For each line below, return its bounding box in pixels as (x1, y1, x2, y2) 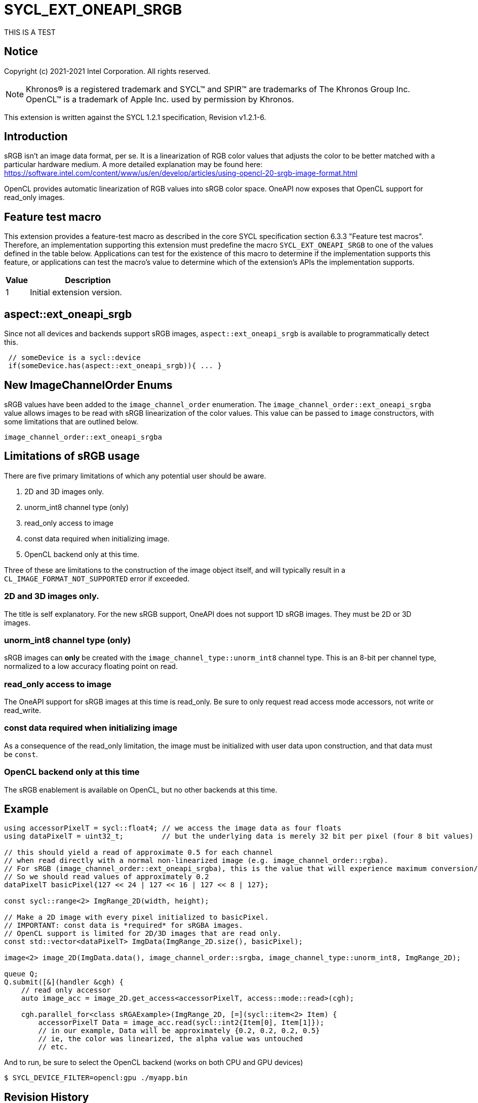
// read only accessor (21, 986, 111, 995)
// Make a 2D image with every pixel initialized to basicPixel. (4, 913, 269, 922)
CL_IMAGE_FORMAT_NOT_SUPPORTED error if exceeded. (4, 574, 190, 583)
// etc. (38, 1043, 68, 1051)
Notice (4, 45, 38, 58)
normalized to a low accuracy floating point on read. (4, 662, 178, 671)
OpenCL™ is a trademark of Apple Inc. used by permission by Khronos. (26, 94, 294, 104)
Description (65, 275, 111, 286)
